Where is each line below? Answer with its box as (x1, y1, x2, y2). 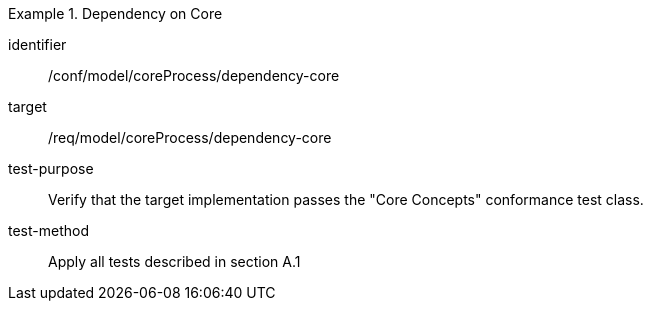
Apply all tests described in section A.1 (48, 253, 301, 270)
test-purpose (8, 160, 94, 177)
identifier (8, 36, 67, 53)
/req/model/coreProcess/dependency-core (48, 129, 332, 146)
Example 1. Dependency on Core (8, 5, 223, 22)
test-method (8, 222, 89, 239)
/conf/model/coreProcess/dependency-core (48, 67, 340, 84)
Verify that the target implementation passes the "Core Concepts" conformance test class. (48, 191, 644, 208)
